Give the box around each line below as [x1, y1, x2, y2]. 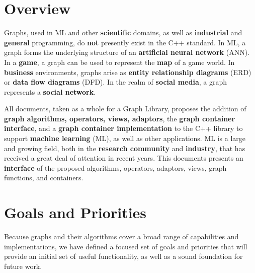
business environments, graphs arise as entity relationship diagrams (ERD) [4, 66, 251, 77]
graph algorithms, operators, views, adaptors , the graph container [4, 113, 235, 123]
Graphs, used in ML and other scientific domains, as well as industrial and [4, 27, 242, 38]
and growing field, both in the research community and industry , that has [4, 143, 245, 153]
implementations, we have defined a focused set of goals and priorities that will [4, 241, 247, 251]
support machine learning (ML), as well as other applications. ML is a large [4, 133, 245, 144]
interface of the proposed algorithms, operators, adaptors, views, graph [4, 162, 227, 173]
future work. [4, 260, 42, 271]
